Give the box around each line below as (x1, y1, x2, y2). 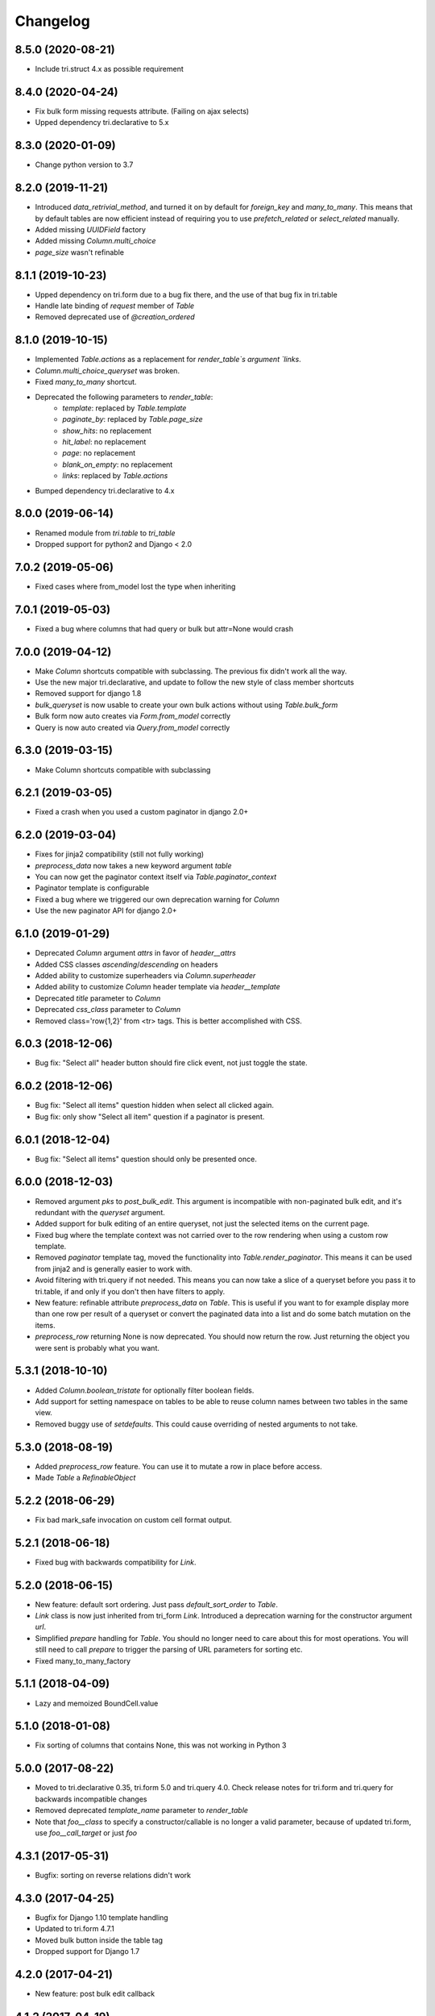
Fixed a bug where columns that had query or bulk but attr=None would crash (35, 623, 294, 633)
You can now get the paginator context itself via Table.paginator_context (35, 872, 277, 882)
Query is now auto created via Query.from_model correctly (35, 723, 230, 732)
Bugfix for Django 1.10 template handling (35, 1912, 168, 1922)
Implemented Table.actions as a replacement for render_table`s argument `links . (35, 355, 301, 364)
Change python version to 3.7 (35, 160, 134, 169)
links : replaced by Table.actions (62, 471, 168, 481)
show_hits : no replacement (62, 426, 152, 435)
